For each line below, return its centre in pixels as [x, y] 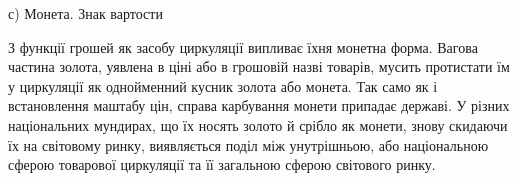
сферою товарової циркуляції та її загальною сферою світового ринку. [222, 164]
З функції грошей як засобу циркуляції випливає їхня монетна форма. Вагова [243, 46]
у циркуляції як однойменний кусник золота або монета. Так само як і [223, 85]
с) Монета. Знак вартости [85, 13]
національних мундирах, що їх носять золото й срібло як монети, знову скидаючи [258, 124]
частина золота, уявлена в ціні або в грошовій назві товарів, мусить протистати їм [259, 66]
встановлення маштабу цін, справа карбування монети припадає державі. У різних [259, 105]
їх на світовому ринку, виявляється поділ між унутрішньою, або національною [248, 144]
